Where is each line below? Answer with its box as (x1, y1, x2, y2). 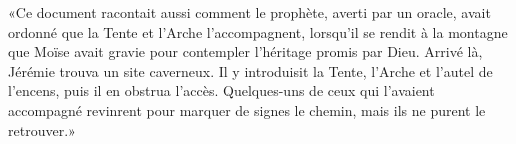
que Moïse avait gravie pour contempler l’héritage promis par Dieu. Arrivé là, (8, 41, 483, 62)
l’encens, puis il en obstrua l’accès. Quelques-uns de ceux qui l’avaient (8, 80, 435, 101)
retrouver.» (8, 119, 76, 140)
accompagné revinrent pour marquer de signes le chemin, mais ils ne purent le (8, 99, 486, 120)
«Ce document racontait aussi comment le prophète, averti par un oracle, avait (8, 2, 491, 22)
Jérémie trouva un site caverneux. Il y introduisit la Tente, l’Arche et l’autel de (8, 60, 493, 81)
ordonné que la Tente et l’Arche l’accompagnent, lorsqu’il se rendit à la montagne (8, 21, 508, 42)
